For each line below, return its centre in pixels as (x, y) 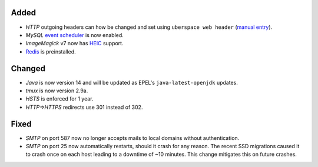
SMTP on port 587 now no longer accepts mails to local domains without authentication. (132, 138)
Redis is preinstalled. (51, 51)
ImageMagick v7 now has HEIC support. (74, 44)
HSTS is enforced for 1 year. (59, 99)
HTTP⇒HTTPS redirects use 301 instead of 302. (84, 107)
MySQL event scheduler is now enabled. (74, 35)
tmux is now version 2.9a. (57, 91)
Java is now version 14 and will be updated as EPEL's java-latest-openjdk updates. (132, 82)
